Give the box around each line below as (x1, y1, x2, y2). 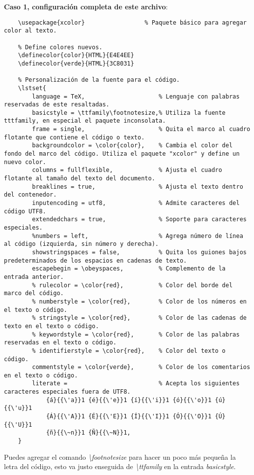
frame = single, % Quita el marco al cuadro (32, 126, 251, 133)
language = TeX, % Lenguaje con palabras (32, 93, 240, 100)
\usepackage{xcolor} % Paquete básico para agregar (18, 19, 247, 26)
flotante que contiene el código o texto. (4, 134, 145, 141)
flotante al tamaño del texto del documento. (4, 175, 155, 182)
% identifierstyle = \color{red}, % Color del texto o (32, 347, 226, 354)
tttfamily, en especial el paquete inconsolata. (4, 117, 166, 125)
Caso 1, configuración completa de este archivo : (4, 1, 168, 11)
